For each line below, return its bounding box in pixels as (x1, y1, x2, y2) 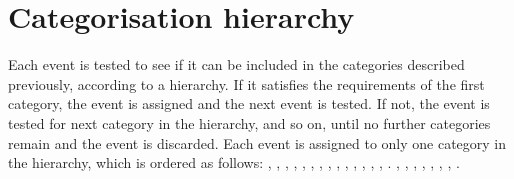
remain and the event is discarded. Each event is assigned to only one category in (8, 132, 507, 153)
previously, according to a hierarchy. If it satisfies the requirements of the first (8, 73, 485, 94)
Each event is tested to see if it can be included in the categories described (8, 54, 465, 75)
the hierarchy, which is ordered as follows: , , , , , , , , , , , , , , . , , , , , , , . (8, 152, 460, 173)
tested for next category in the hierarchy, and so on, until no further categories (8, 112, 491, 133)
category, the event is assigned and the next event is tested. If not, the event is (8, 93, 490, 114)
